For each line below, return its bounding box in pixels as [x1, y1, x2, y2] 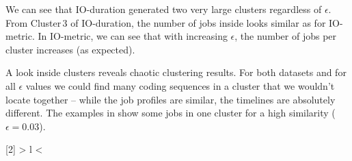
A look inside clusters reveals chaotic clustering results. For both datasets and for [5, 65, 347, 79]
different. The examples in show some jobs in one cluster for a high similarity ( [5, 106, 336, 120]
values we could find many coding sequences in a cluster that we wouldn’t [25, 78, 335, 92]
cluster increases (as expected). [5, 42, 135, 56]
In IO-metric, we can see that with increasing [38, 29, 228, 43]
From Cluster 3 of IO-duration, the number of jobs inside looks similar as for [5, 15, 326, 29]
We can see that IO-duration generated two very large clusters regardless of [5, 2, 322, 16]
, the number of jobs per [234, 29, 337, 43]
